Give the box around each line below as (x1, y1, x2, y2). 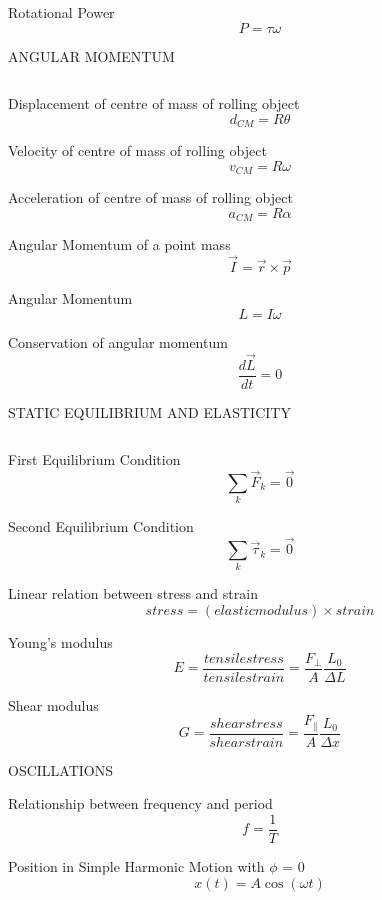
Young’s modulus (8, 632, 113, 653)
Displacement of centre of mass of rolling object (8, 93, 300, 114)
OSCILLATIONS (8, 759, 114, 780)
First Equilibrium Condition (8, 449, 181, 470)
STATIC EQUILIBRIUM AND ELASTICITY (8, 401, 291, 422)
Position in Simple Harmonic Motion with (8, 856, 265, 877)
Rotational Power (8, 2, 115, 22)
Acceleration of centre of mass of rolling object (8, 187, 293, 208)
